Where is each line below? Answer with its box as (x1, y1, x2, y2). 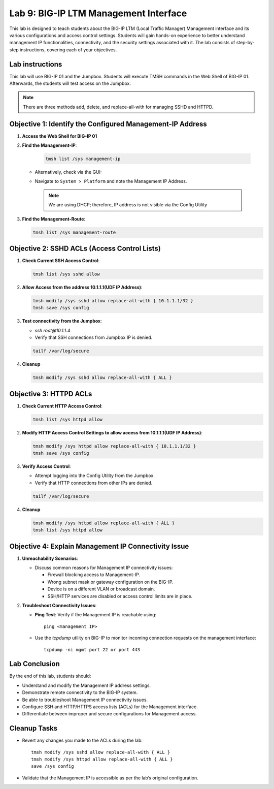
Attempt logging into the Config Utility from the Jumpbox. (35, 472, 155, 479)
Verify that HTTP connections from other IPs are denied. (35, 480, 153, 486)
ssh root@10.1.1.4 (35, 327, 71, 333)
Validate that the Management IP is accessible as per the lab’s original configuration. (22, 775, 198, 781)
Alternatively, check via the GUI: (35, 169, 102, 175)
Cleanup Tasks (9, 724, 58, 733)
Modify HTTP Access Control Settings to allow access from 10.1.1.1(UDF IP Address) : (22, 429, 203, 435)
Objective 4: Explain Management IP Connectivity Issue (9, 542, 189, 551)
